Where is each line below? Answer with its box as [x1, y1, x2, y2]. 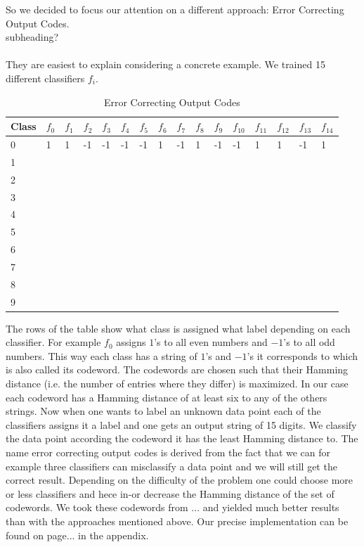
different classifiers [6, 70, 85, 85]
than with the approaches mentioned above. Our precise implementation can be [6, 514, 349, 528]
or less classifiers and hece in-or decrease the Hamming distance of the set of [6, 486, 334, 501]
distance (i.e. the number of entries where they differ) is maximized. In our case [6, 376, 349, 391]
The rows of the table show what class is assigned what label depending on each [6, 321, 351, 335]
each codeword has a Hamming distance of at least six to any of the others [6, 390, 327, 404]
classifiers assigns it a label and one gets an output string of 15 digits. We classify [6, 417, 357, 432]
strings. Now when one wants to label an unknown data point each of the [6, 404, 321, 418]
